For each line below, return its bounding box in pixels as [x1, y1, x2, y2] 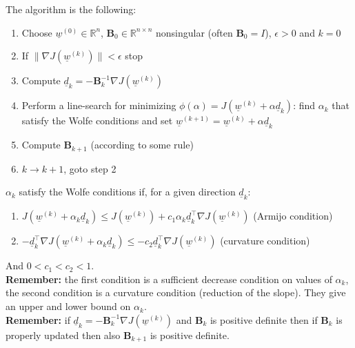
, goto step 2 [63, 161, 116, 175]
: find [293, 98, 316, 113]
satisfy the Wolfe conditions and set [21, 113, 173, 128]
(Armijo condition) [253, 209, 333, 223]
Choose [21, 25, 52, 39]
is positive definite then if [210, 312, 318, 327]
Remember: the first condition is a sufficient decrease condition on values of [6, 271, 332, 286]
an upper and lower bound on [6, 299, 131, 313]
